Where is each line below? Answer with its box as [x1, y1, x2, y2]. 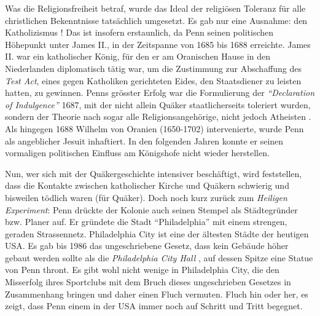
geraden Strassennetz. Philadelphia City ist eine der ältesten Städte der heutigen [5, 227, 309, 240]
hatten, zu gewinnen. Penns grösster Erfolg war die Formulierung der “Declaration [5, 86, 314, 99]
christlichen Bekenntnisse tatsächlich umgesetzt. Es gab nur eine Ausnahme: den [5, 14, 308, 26]
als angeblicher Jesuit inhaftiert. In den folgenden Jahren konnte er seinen [5, 134, 284, 147]
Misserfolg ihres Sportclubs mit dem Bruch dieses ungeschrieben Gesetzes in [5, 275, 291, 288]
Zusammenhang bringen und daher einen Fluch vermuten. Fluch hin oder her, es [5, 287, 308, 300]
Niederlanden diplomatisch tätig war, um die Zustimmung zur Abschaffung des [5, 61, 302, 74]
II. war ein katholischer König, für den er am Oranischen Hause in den [5, 50, 271, 63]
